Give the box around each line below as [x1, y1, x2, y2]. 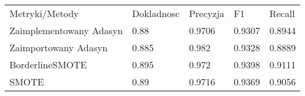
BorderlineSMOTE [9, 58, 87, 71]
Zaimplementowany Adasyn [9, 24, 123, 37]
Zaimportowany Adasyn [9, 41, 108, 54]
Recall [269, 6, 295, 20]
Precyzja [189, 6, 225, 20]
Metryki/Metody [9, 6, 79, 20]
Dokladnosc [132, 6, 180, 20]
